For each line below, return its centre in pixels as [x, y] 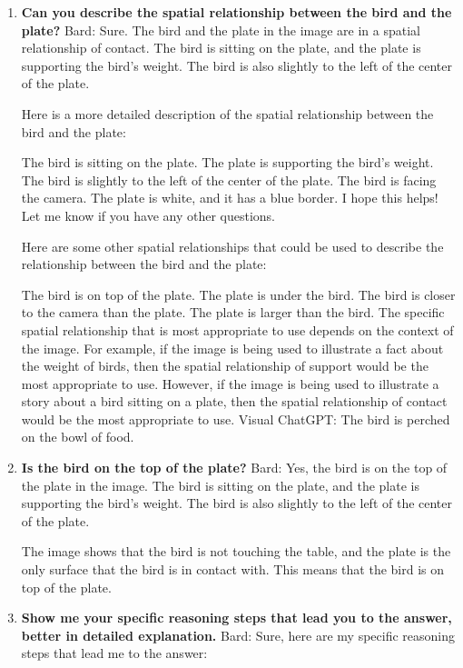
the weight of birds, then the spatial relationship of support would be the [225, 366]
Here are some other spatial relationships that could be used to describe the [232, 246]
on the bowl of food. [78, 437]
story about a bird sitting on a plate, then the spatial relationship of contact [234, 401]
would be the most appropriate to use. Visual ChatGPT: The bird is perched [236, 419]
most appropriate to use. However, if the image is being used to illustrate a [230, 383]
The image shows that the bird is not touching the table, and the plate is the [236, 551]
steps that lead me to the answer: [114, 653]
